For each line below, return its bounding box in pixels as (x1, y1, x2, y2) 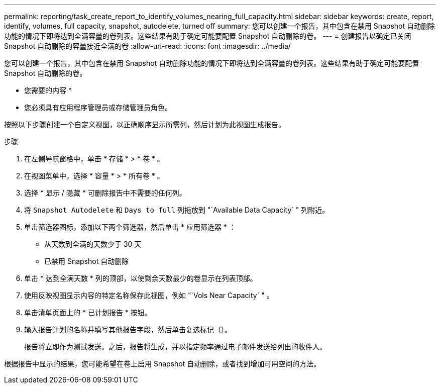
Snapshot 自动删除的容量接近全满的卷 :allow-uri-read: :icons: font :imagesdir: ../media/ (4, 42, 291, 50)
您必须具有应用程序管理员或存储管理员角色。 (24, 103, 172, 112)
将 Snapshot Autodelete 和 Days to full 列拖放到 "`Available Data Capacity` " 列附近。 (24, 206, 329, 214)
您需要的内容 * (24, 86, 72, 94)
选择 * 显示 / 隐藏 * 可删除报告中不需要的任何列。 (24, 188, 186, 197)
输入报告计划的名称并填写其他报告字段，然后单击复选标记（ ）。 (24, 325, 232, 334)
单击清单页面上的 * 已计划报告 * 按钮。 (24, 308, 152, 317)
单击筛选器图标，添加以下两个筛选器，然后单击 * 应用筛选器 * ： (24, 223, 236, 231)
